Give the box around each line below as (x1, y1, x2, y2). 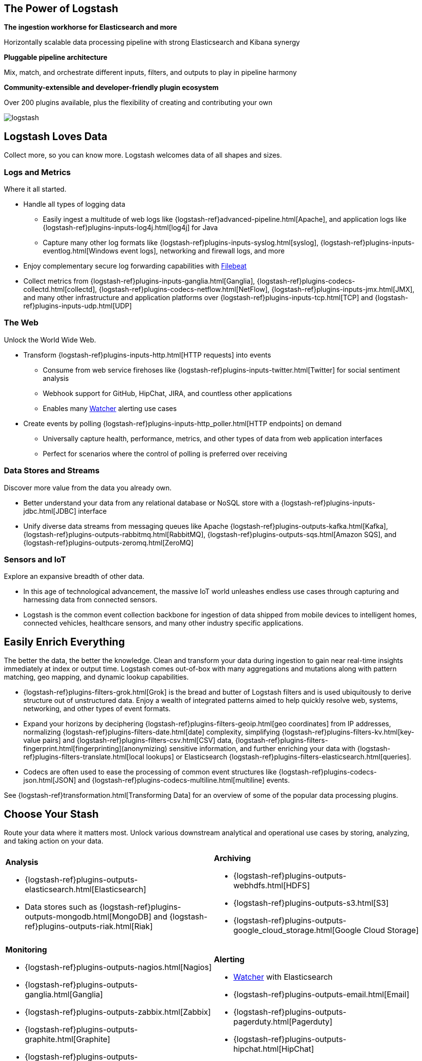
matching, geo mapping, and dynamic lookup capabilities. (4, 673, 189, 682)
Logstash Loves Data (4, 130, 107, 143)
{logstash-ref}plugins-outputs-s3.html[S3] (233, 898, 389, 908)
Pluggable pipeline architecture (4, 53, 107, 62)
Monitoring (5, 944, 47, 954)
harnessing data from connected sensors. (23, 595, 158, 604)
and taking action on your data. (4, 836, 104, 845)
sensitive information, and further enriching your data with (169, 744, 355, 753)
